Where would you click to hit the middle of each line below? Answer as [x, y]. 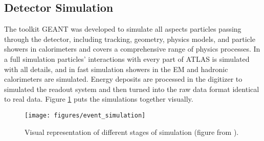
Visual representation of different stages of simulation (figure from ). [132, 132]
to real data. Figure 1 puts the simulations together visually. [99, 99]
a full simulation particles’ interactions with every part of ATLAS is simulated [127, 58]
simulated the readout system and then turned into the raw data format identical [132, 89]
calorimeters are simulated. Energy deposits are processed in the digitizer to [123, 79]
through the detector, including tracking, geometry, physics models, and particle [130, 39]
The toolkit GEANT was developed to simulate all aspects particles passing [123, 29]
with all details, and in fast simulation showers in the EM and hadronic [116, 69]
